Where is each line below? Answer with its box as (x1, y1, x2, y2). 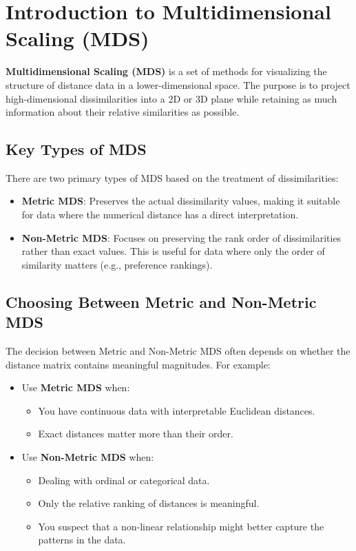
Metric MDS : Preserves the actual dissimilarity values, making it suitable (21, 194, 340, 208)
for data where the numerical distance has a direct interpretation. (21, 207, 299, 222)
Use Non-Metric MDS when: (21, 450, 154, 464)
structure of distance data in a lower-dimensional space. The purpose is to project (6, 77, 350, 92)
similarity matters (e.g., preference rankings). (21, 257, 213, 271)
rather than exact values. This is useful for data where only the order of (21, 244, 325, 258)
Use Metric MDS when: (21, 380, 130, 395)
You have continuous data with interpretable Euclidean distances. (38, 403, 315, 417)
